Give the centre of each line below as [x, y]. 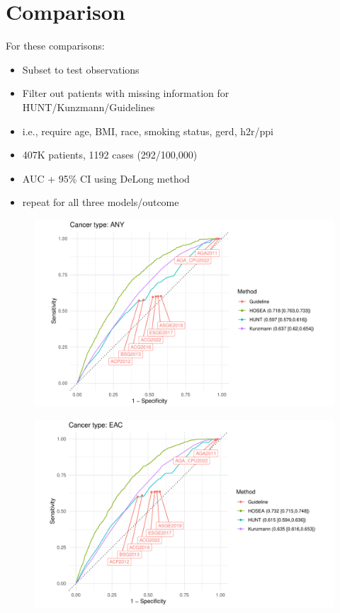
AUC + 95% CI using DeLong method [106, 178]
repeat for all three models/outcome [101, 202]
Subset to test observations [81, 69]
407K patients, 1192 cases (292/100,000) [110, 155]
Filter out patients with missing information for [126, 93]
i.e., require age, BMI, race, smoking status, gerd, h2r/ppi [148, 131]
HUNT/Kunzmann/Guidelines [89, 107]
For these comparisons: [55, 46]
